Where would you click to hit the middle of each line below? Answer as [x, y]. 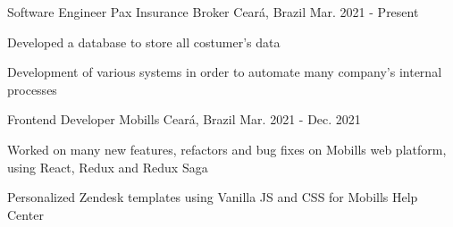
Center [25, 214]
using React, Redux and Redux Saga [108, 167]
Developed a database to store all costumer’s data [144, 42]
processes [32, 89]
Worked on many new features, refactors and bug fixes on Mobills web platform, [227, 149]
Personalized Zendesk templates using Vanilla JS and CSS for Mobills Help [213, 197]
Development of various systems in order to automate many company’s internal [225, 72]
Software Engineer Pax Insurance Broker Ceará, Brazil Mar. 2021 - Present [213, 12]
